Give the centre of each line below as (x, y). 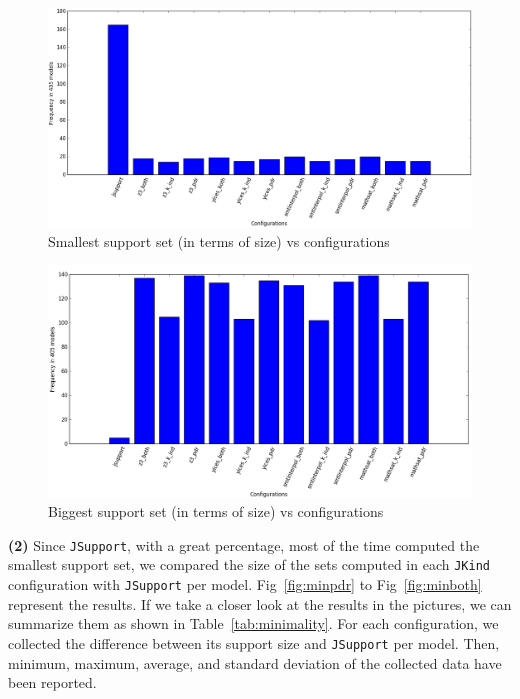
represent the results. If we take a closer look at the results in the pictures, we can (260, 603)
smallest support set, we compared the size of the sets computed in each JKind (249, 564)
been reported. (52, 682)
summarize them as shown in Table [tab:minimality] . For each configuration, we (253, 623)
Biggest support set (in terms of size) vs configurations (216, 511)
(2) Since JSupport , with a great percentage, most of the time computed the (244, 544)
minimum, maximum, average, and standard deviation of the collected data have (255, 662)
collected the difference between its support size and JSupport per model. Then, (254, 642)
